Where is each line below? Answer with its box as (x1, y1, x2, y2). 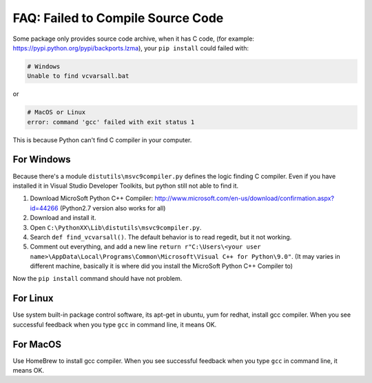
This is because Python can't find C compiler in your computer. (12, 135, 192, 144)
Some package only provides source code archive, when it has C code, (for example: (12, 35, 255, 43)
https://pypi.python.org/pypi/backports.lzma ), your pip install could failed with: (12, 43, 249, 52)
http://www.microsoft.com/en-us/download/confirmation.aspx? (154, 194, 334, 203)
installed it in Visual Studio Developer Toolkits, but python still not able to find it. (12, 181, 239, 190)
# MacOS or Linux (27, 108, 86, 117)
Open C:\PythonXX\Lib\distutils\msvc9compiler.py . (30, 223, 202, 231)
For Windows (12, 154, 72, 166)
